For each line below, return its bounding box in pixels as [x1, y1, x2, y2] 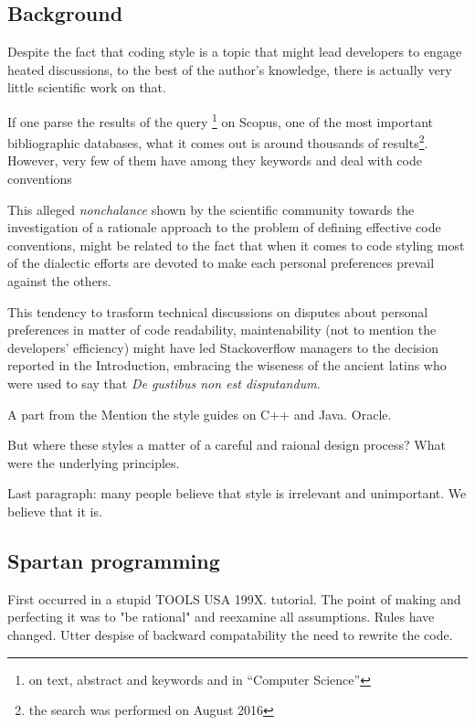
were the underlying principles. [7, 453, 180, 472]
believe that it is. [7, 501, 102, 520]
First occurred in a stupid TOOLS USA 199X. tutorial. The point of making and [7, 589, 461, 608]
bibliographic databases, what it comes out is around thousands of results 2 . [7, 131, 428, 152]
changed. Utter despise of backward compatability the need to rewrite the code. [7, 624, 453, 644]
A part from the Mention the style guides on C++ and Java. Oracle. [7, 404, 392, 423]
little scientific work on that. [7, 78, 166, 97]
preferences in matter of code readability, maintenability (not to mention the [7, 320, 437, 339]
